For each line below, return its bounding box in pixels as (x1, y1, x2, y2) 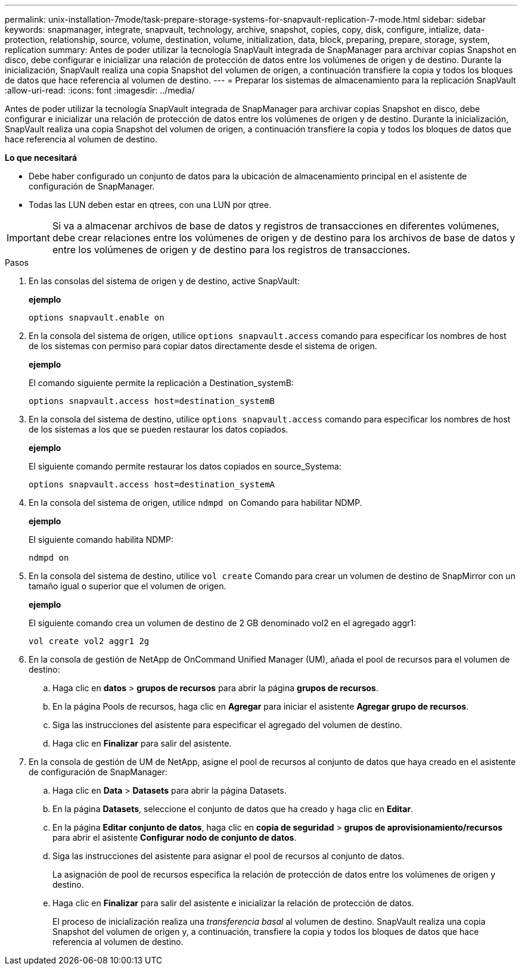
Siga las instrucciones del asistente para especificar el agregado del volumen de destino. (52, 720, 402, 730)
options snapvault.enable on (29, 313, 164, 322)
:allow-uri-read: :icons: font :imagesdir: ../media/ (5, 85, 195, 95)
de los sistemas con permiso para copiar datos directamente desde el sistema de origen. (29, 341, 377, 351)
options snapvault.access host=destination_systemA (29, 480, 275, 489)
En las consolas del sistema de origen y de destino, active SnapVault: (29, 276, 300, 286)
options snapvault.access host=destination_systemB (29, 396, 275, 406)
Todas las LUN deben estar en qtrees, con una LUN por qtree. (29, 200, 272, 210)
